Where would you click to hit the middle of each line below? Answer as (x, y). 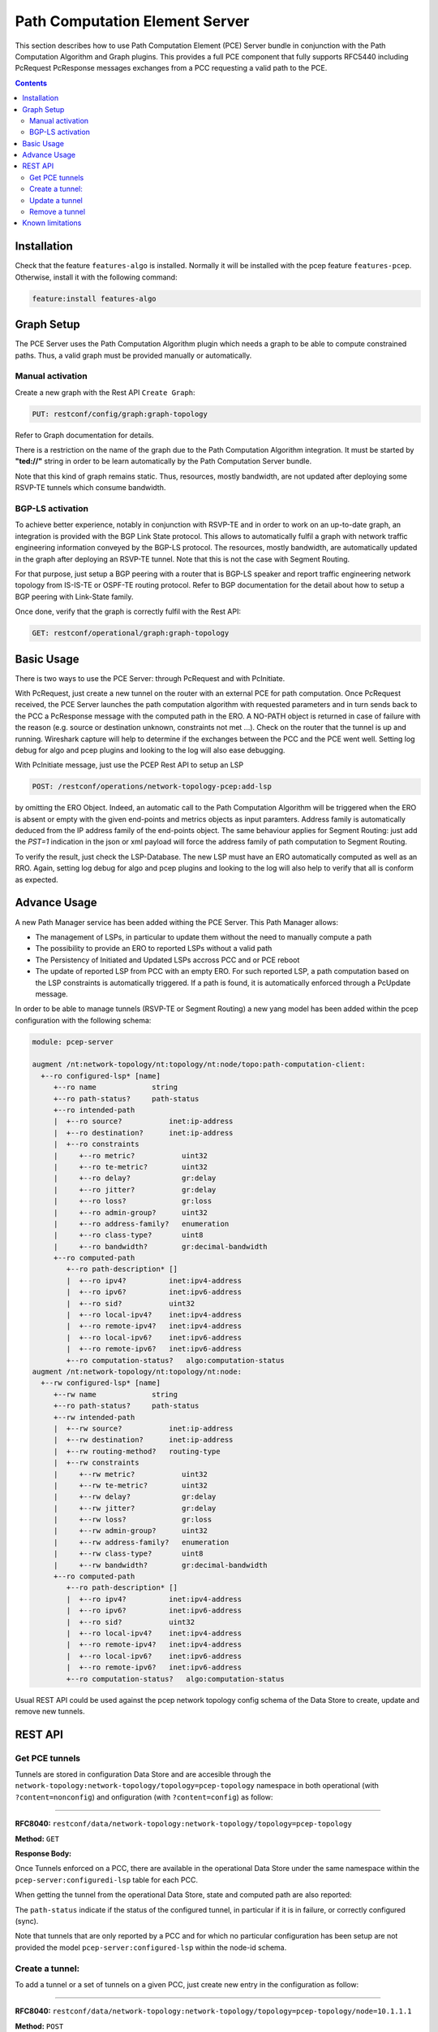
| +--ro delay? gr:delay (135, 1178)
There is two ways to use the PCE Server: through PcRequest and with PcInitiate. (150, 678)
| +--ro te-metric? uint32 (131, 1167)
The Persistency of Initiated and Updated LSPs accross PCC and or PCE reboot (167, 960)
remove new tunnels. (50, 1711)
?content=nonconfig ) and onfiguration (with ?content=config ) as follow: (144, 1797)
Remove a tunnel (57, 212)
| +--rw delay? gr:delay (135, 1497)
